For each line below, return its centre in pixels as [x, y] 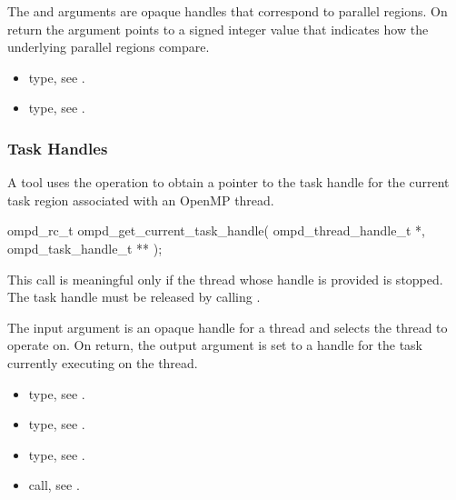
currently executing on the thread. [103, 362]
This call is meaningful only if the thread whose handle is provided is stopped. [225, 279]
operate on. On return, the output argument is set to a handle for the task [215, 345]
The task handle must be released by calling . [134, 297]
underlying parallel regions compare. [109, 47]
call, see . [54, 485]
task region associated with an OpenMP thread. [141, 200]
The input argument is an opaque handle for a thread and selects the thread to [228, 327]
